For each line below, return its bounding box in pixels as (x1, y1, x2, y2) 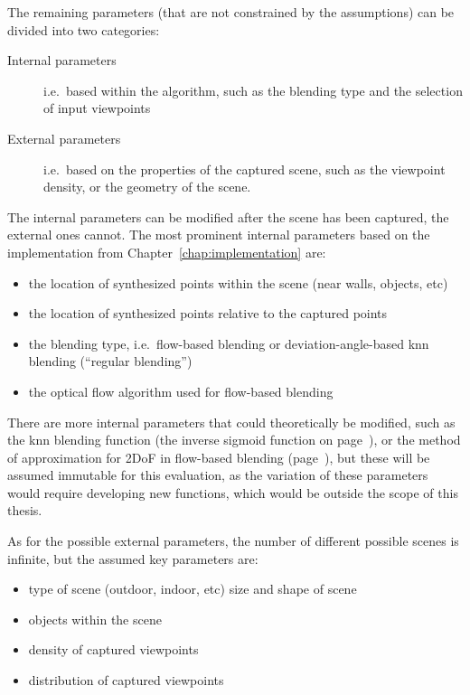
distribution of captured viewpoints (28, 671, 224, 690)
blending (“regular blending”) (28, 352, 193, 371)
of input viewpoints (43, 99, 151, 117)
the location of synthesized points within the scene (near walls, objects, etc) (28, 273, 448, 292)
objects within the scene (28, 609, 162, 628)
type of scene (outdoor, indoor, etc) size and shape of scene (28, 579, 357, 598)
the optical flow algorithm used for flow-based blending (28, 381, 334, 400)
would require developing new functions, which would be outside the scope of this (7, 483, 458, 502)
